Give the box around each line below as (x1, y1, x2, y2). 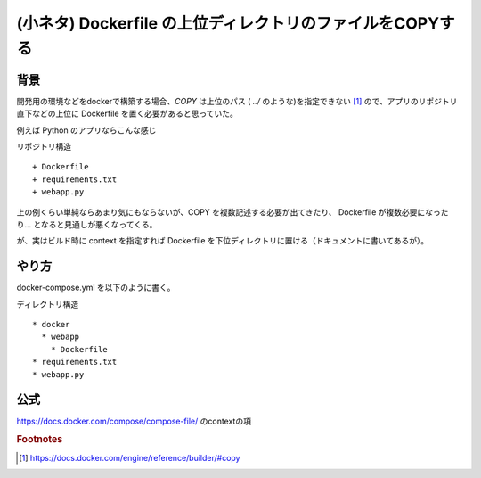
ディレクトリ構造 (16, 299, 79, 309)
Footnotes (16, 433, 63, 446)
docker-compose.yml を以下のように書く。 (16, 282, 175, 293)
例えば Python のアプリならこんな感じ (16, 125, 157, 136)
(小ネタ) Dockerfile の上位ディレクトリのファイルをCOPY (16, 13, 440, 33)
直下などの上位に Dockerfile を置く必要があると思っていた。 (16, 108, 238, 119)
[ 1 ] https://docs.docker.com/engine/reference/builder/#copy (19, 452, 240, 463)
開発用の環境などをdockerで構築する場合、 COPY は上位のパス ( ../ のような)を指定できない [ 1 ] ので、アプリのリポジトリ (16, 95, 458, 106)
